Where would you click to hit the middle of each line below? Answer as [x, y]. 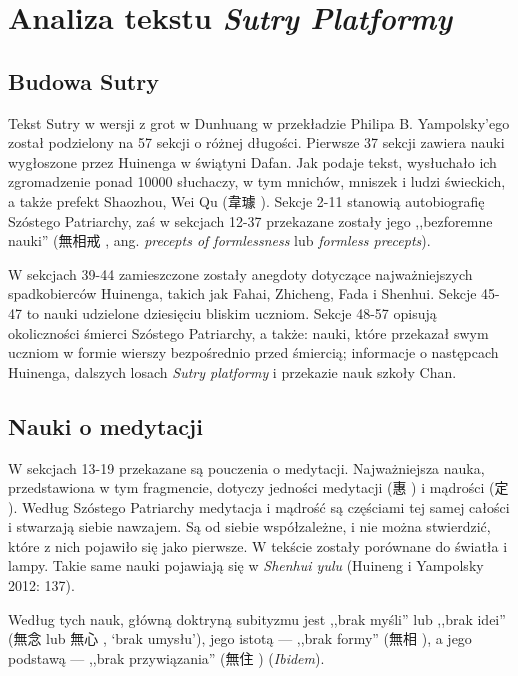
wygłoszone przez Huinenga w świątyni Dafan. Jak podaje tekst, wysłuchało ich [252, 161]
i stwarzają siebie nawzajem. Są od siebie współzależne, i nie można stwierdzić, [249, 526]
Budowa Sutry [83, 80]
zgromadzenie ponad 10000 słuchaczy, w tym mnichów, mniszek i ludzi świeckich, [257, 181]
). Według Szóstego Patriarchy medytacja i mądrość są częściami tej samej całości [259, 506]
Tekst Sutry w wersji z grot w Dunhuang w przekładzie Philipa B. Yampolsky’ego [259, 122]
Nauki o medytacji [105, 425]
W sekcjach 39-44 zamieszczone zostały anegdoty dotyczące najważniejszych [240, 273]
